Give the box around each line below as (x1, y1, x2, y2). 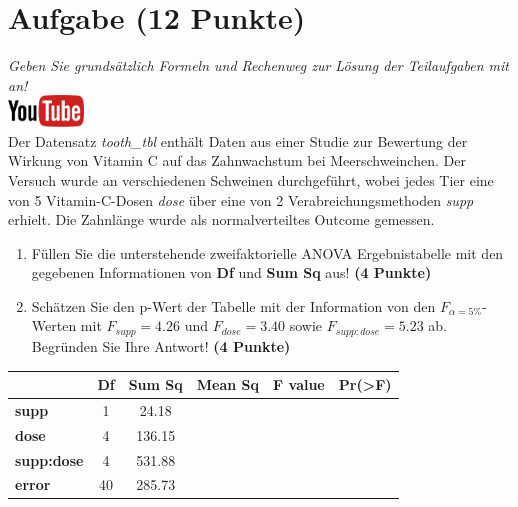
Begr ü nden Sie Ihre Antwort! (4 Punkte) (31, 335, 291, 356)
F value (273, 374, 325, 395)
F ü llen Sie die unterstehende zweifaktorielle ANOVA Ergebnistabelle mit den (31, 242, 504, 263)
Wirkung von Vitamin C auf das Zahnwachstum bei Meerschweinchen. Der (8, 150, 466, 171)
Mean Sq (196, 374, 260, 395)
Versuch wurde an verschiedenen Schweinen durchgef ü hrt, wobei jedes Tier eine (8, 169, 494, 190)
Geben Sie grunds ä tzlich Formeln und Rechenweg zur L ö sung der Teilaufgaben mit (8, 55, 509, 76)
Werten (31, 315, 77, 336)
